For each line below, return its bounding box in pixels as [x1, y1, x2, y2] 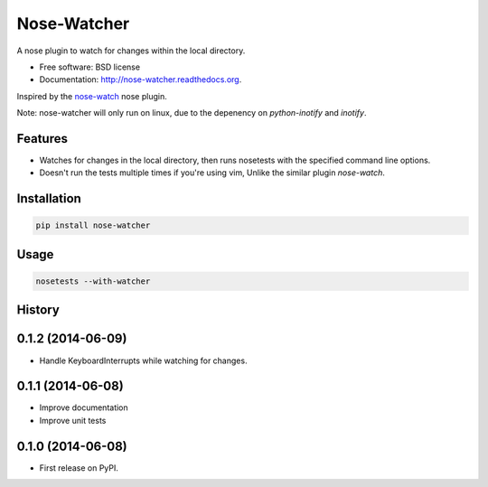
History [16, 303, 61, 318]
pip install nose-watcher [35, 220, 151, 230]
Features [16, 131, 68, 146]
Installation [16, 191, 81, 207]
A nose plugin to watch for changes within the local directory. [16, 45, 246, 56]
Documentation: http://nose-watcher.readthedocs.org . [39, 74, 242, 85]
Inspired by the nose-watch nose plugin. [16, 90, 167, 101]
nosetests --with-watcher [35, 276, 151, 286]
